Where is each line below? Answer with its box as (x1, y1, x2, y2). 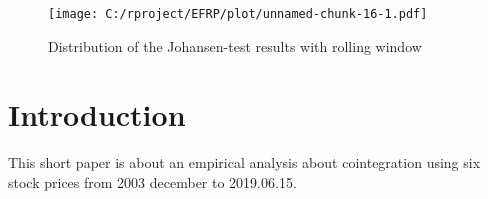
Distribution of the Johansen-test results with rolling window (48, 35, 422, 56)
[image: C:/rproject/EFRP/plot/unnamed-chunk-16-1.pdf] (48, 7, 428, 21)
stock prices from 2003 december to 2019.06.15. (8, 171, 297, 192)
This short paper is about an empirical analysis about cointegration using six (8, 152, 481, 173)
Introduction (8, 94, 186, 135)
